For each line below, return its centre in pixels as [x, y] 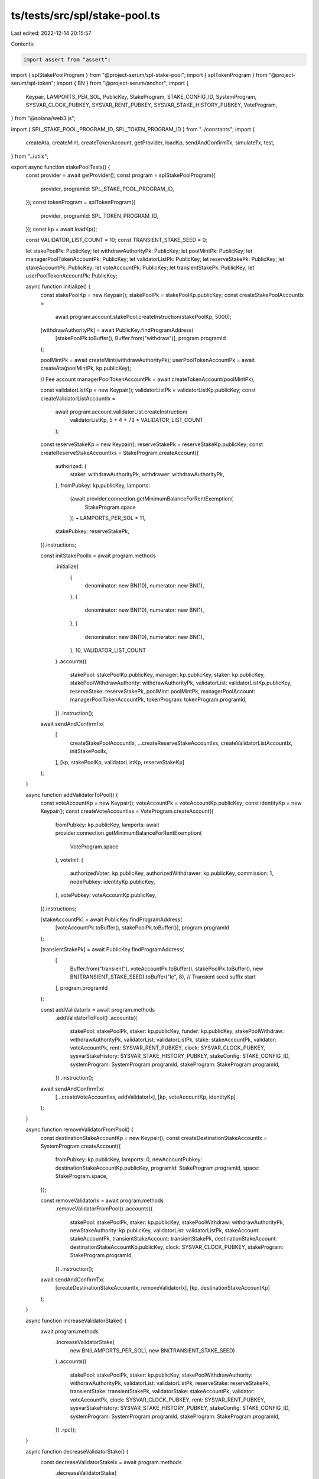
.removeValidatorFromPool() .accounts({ [104, 1209]
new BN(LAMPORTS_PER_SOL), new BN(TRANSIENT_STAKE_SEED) [153, 1350]
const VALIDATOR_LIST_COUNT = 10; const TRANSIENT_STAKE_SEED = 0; [117, 240]
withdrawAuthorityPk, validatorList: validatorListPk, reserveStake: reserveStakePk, [170, 1383]
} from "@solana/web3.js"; [43, 118]
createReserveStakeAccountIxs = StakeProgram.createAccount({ [120, 453]
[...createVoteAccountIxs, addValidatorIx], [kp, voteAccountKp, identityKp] [146, 1097]
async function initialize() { [58, 286]
